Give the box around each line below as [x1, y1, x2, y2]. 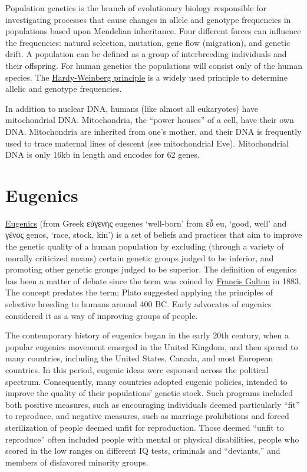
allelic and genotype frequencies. [5, 82, 122, 95]
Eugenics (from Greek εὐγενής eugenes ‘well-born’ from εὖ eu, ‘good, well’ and [5, 217, 287, 229]
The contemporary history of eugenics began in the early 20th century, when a [5, 329, 289, 341]
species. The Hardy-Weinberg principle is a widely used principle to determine [5, 71, 288, 83]
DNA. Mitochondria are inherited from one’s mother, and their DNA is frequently [5, 125, 302, 137]
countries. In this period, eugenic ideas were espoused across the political [5, 363, 269, 375]
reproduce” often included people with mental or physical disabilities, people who [5, 433, 299, 445]
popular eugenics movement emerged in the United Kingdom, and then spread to [5, 340, 298, 353]
